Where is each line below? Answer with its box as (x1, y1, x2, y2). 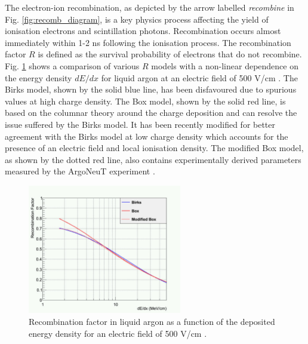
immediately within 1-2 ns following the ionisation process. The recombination (5, 36, 291, 48)
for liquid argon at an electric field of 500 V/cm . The (101, 71, 298, 84)
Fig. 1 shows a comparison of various (5, 59, 140, 72)
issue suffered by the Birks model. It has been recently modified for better (5, 118, 276, 130)
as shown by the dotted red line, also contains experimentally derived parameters (5, 153, 301, 165)
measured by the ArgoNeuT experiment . (5, 165, 155, 177)
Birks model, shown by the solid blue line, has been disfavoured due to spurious (5, 83, 297, 96)
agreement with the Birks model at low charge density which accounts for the (5, 130, 288, 142)
